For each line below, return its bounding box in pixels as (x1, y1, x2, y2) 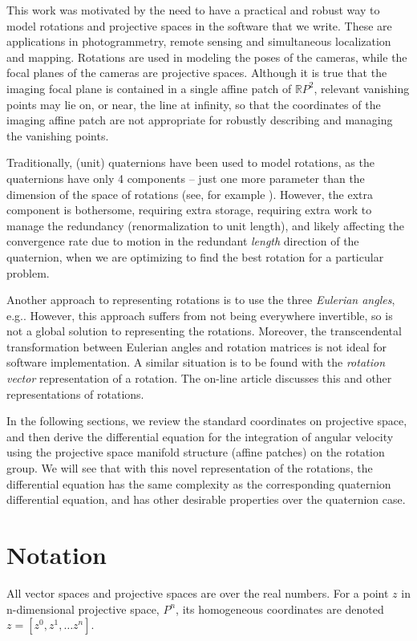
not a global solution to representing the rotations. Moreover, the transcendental (6, 323, 402, 339)
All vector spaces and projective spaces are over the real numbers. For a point (6, 584, 389, 601)
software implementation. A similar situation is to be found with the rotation (6, 354, 386, 371)
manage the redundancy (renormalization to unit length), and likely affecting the (6, 217, 404, 233)
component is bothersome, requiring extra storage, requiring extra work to (6, 201, 372, 218)
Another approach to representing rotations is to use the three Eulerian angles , (6, 291, 395, 308)
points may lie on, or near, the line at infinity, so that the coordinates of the (6, 95, 381, 112)
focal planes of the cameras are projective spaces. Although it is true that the (6, 64, 387, 81)
